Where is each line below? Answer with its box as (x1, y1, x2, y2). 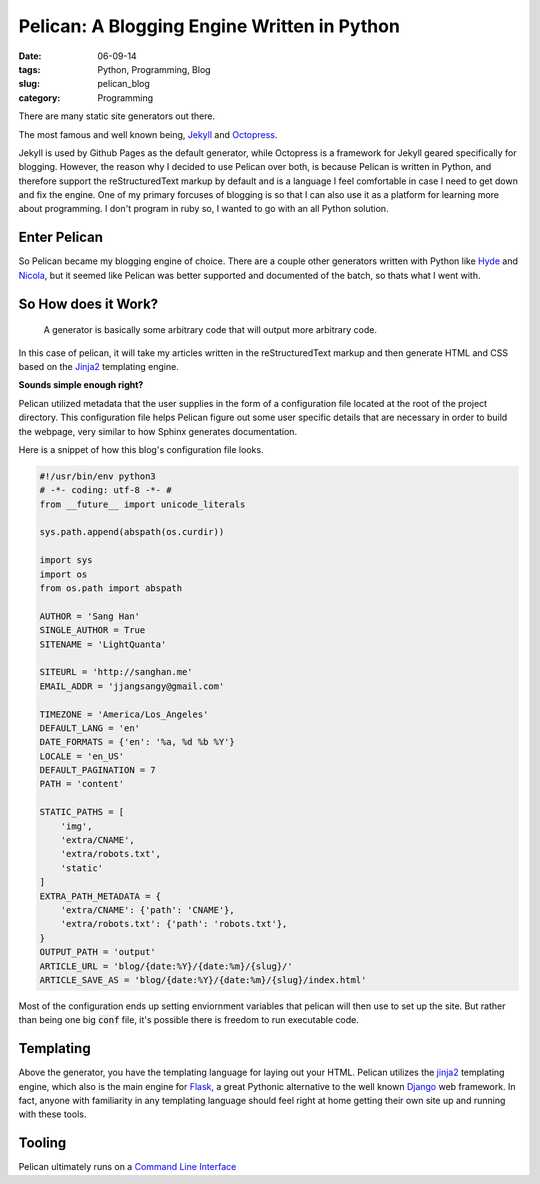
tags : (18, 63, 41, 75)
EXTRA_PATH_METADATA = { (39, 890, 162, 902)
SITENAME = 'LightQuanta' (39, 638, 167, 650)
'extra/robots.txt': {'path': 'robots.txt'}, (60, 918, 288, 930)
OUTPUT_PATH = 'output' (39, 946, 157, 958)
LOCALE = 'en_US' (39, 750, 125, 762)
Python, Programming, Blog (97, 63, 211, 75)
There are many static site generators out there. (18, 110, 215, 122)
